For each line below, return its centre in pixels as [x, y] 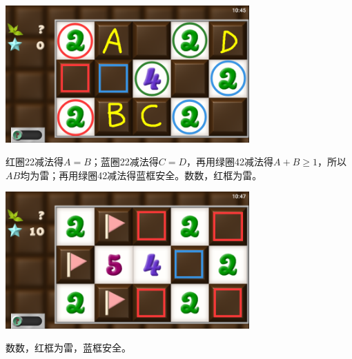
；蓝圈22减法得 [125, 162]
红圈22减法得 [35, 162]
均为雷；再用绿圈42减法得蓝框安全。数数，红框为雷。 [141, 175]
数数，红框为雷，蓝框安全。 [68, 348]
